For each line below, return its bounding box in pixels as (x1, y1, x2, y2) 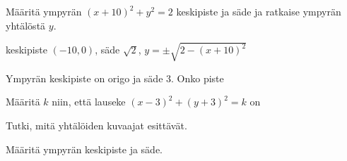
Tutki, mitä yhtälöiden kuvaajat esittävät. (6, 117, 187, 132)
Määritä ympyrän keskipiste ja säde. (6, 141, 163, 156)
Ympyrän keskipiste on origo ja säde (6, 70, 163, 85)
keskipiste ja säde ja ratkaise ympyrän (176, 4, 341, 18)
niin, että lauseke (52, 94, 126, 109)
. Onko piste (171, 70, 224, 85)
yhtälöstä (6, 18, 46, 32)
